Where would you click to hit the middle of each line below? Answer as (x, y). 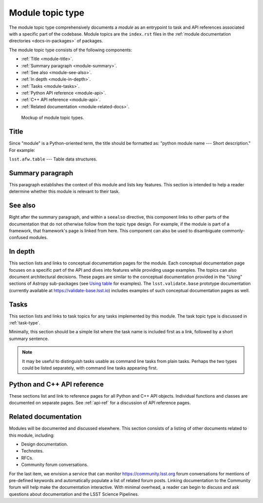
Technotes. (32, 451)
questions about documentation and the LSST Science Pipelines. (74, 494)
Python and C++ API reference (56, 384)
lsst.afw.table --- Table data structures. (53, 159)
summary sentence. (29, 339)
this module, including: (32, 435)
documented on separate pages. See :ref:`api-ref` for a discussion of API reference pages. (100, 403)
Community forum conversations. (55, 465)
